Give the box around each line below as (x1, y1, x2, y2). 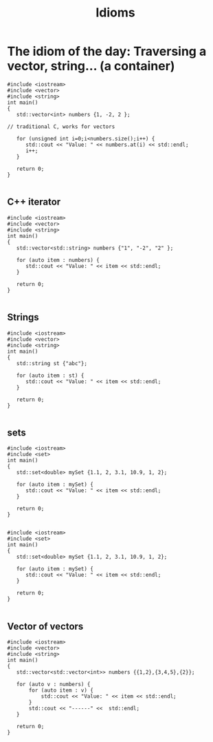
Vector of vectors (7, 620, 84, 632)
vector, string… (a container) (7, 59, 175, 74)
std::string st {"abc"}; (16, 360, 88, 367)
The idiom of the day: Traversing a (7, 43, 207, 59)
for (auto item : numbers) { (16, 256, 100, 263)
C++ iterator (7, 196, 61, 208)
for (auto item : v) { (28, 687, 94, 694)
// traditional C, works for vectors (7, 123, 115, 130)
